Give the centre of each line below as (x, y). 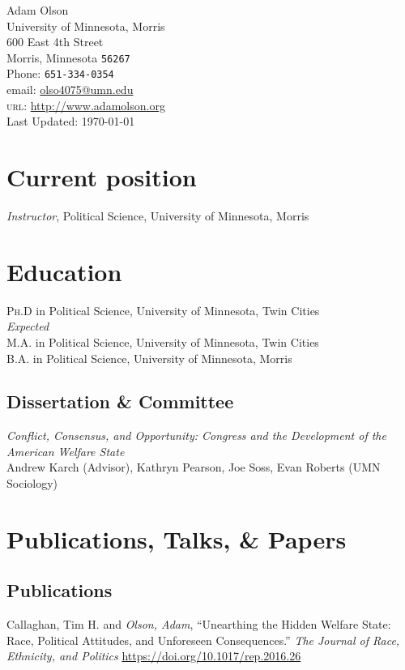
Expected (28, 326)
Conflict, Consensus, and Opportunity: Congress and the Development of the (196, 435)
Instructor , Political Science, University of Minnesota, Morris (158, 216)
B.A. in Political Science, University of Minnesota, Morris (149, 358)
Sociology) (32, 483)
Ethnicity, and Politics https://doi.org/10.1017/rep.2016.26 (154, 656)
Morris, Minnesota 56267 (68, 57)
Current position (102, 177)
